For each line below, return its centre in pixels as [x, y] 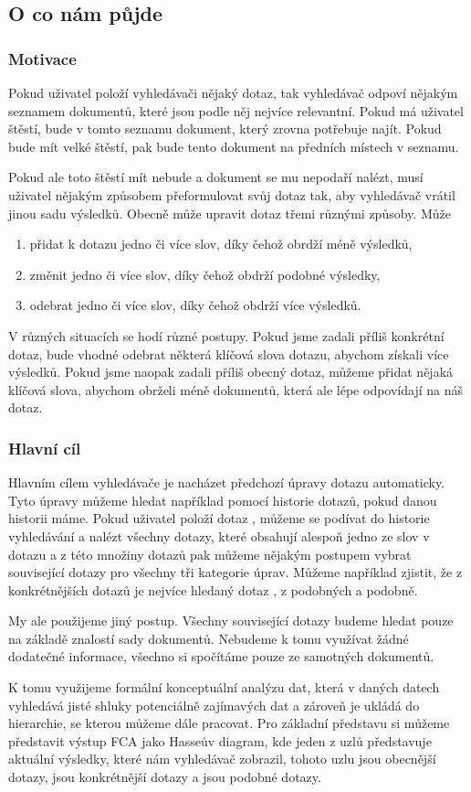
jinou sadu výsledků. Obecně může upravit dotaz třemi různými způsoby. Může [230, 213]
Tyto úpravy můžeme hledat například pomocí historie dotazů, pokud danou [223, 500]
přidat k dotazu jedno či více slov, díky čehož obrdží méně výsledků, [221, 244]
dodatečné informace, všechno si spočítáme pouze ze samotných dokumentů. [221, 656]
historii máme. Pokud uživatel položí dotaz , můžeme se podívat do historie [219, 518]
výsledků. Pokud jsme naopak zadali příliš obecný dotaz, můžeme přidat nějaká [231, 372]
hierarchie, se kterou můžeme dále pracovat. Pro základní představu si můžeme [229, 723]
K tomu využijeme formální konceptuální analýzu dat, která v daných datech [224, 687]
